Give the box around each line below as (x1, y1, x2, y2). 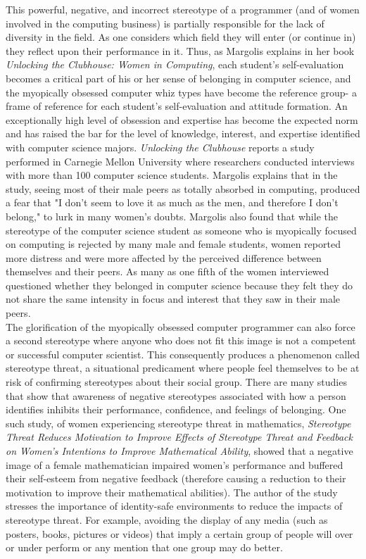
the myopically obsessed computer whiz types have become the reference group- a (6, 84, 357, 99)
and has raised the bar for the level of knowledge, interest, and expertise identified (6, 126, 360, 141)
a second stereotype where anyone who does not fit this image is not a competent (6, 333, 356, 348)
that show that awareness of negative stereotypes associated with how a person (6, 388, 346, 403)
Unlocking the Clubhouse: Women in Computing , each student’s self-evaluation (6, 57, 344, 72)
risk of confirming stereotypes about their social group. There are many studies (6, 375, 347, 389)
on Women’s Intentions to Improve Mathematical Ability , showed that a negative (6, 444, 353, 458)
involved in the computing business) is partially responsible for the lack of (6, 15, 324, 30)
